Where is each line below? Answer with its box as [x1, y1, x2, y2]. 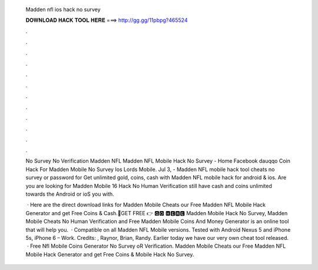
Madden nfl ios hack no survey [25, 6, 101, 13]
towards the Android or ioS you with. [25, 190, 114, 197]
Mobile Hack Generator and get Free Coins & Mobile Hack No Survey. [25, 251, 194, 258]
